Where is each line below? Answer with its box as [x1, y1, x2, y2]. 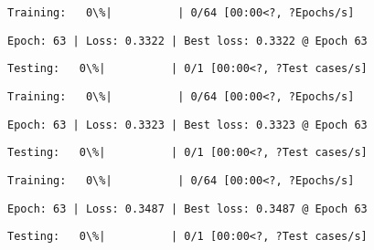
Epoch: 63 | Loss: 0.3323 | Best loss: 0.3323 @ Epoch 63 [7, 118, 368, 131]
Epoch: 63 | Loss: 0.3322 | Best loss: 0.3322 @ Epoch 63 [7, 34, 368, 47]
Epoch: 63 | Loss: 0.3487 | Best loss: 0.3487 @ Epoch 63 [7, 202, 368, 215]
